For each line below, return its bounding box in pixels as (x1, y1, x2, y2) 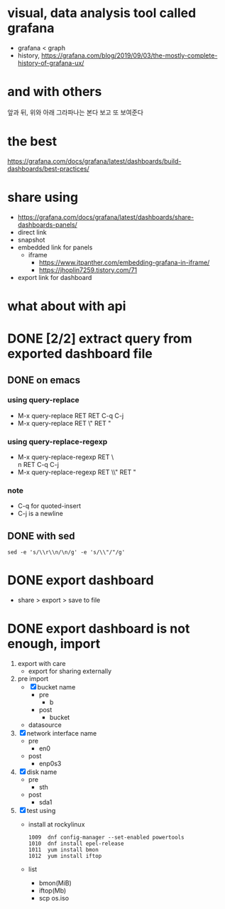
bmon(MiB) (38, 879, 72, 888)
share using (7, 190, 79, 205)
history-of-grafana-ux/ (17, 58, 84, 67)
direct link (17, 227, 48, 236)
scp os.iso (38, 894, 70, 903)
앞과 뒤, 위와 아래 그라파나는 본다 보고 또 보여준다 (7, 108, 144, 117)
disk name (26, 768, 57, 776)
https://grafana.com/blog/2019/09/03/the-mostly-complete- (41, 51, 218, 60)
